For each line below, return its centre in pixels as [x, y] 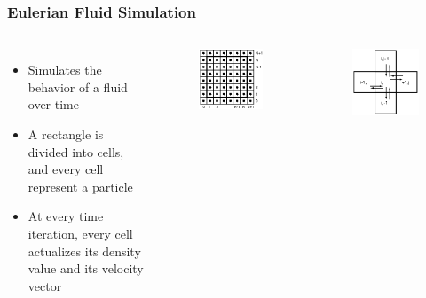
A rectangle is [66, 134]
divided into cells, [76, 151]
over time [53, 104]
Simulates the [65, 70]
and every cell [66, 169]
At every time [66, 216]
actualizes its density [84, 251]
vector [45, 285]
